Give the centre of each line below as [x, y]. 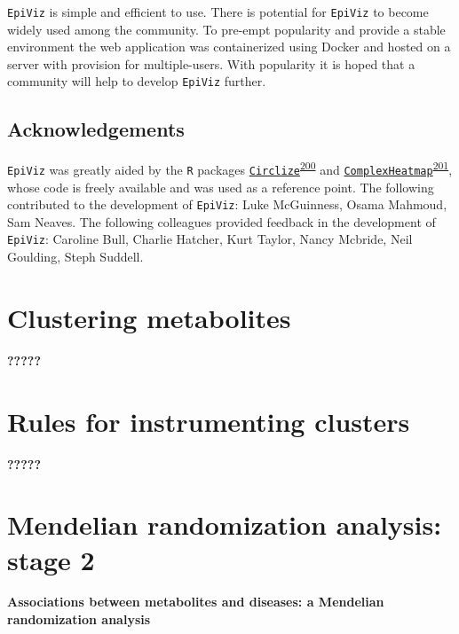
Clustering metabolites [149, 317]
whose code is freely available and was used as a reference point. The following [221, 187]
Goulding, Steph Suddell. [75, 257]
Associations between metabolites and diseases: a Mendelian [196, 602]
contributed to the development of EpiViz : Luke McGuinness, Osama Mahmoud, [227, 204]
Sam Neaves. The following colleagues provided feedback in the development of [222, 221]
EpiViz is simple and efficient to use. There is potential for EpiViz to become [218, 12]
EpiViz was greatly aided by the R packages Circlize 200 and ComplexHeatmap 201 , [230, 168]
